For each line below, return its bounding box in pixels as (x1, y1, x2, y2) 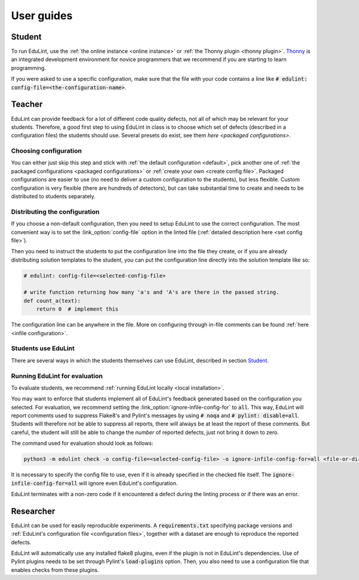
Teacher (11, 99, 43, 110)
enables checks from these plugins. (11, 566, 99, 573)
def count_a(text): (23, 297, 81, 304)
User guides (11, 9, 73, 22)
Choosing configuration (11, 147, 82, 155)
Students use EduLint (11, 344, 75, 353)
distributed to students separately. (11, 193, 96, 200)
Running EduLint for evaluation (11, 372, 103, 380)
